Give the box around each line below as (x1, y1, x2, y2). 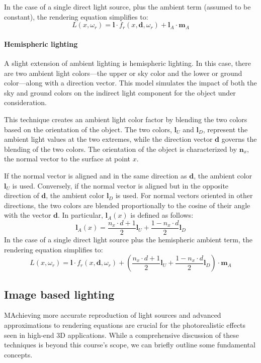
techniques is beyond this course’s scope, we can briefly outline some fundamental (4, 339, 255, 350)
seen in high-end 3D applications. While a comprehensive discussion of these (4, 329, 239, 340)
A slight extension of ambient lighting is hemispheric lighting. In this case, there (4, 57, 251, 68)
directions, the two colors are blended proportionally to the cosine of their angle (4, 200, 250, 210)
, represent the (203, 124, 248, 134)
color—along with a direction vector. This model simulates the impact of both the (4, 77, 257, 88)
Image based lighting (4, 286, 115, 302)
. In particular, (57, 210, 103, 220)
